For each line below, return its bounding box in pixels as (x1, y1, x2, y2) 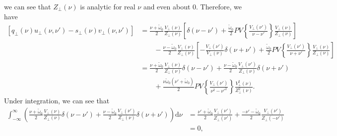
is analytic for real (80, 1, 135, 11)
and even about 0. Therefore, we (143, 1, 242, 11)
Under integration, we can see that (4, 95, 110, 106)
